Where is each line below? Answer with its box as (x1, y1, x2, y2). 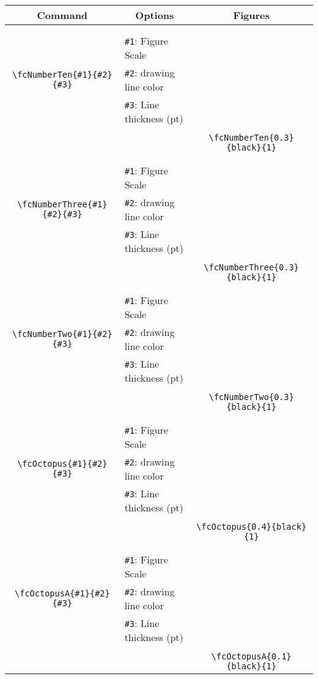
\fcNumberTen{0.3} (209, 133, 294, 143)
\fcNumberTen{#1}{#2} (12, 70, 113, 80)
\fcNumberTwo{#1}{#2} (12, 329, 113, 339)
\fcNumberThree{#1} (17, 199, 108, 209)
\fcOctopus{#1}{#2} (17, 459, 108, 469)
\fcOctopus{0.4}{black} (196, 522, 307, 532)
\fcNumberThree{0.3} (204, 262, 299, 272)
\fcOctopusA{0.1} (211, 651, 292, 661)
